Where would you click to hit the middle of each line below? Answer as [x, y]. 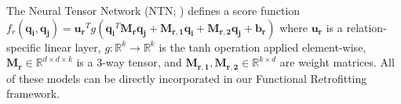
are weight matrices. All [337, 62]
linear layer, [73, 47]
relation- [366, 27]
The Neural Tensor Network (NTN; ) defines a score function [153, 10]
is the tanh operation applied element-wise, [262, 47]
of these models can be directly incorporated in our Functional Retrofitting [187, 78]
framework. [33, 93]
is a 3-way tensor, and [129, 62]
